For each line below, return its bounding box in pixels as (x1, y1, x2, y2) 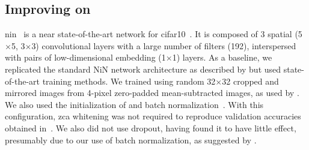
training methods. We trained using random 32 (42, 74, 216, 87)
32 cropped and (222, 74, 279, 87)
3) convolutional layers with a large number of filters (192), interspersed (31, 39, 296, 52)
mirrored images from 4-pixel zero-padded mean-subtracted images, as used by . (5, 86, 299, 99)
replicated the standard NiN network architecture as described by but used (5, 62, 281, 75)
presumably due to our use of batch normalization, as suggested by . (5, 133, 257, 146)
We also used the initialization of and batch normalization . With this (5, 98, 264, 110)
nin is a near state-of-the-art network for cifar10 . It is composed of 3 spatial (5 (5, 28, 302, 40)
